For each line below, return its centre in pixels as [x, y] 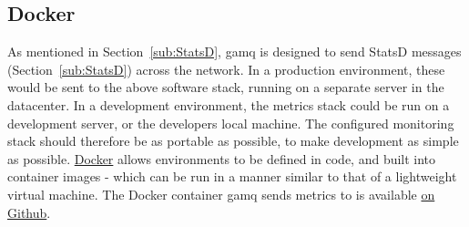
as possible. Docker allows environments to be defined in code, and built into [222, 158]
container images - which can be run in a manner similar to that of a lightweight [232, 176]
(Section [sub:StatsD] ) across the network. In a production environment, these [226, 69]
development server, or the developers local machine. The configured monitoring [231, 123]
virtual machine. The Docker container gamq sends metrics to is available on [221, 194]
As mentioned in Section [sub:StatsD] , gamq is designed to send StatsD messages [234, 52]
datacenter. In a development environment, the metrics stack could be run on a [229, 104]
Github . [29, 212]
